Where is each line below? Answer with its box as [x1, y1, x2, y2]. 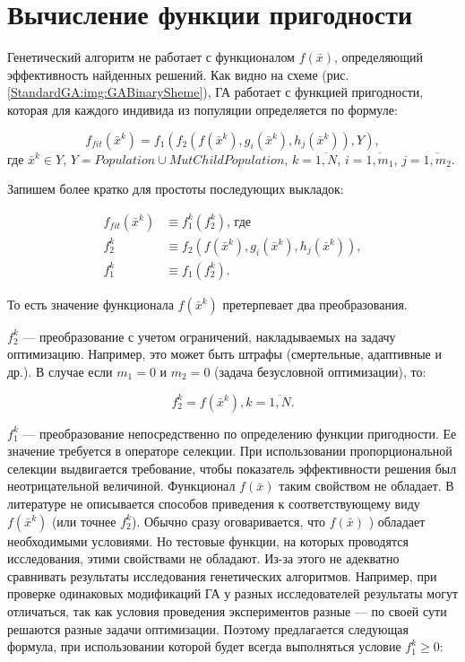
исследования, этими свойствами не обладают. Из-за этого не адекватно [7, 549, 400, 568]
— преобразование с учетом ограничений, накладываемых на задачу [22, 327, 396, 345]
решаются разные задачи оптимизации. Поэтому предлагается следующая [7, 619, 409, 638]
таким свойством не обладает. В [279, 476, 454, 495]
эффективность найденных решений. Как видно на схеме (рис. [7, 65, 349, 83]
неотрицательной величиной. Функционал [7, 476, 236, 495]
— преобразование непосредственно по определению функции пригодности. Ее [22, 423, 457, 442]
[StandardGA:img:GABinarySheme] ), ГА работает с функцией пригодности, [7, 83, 424, 101]
